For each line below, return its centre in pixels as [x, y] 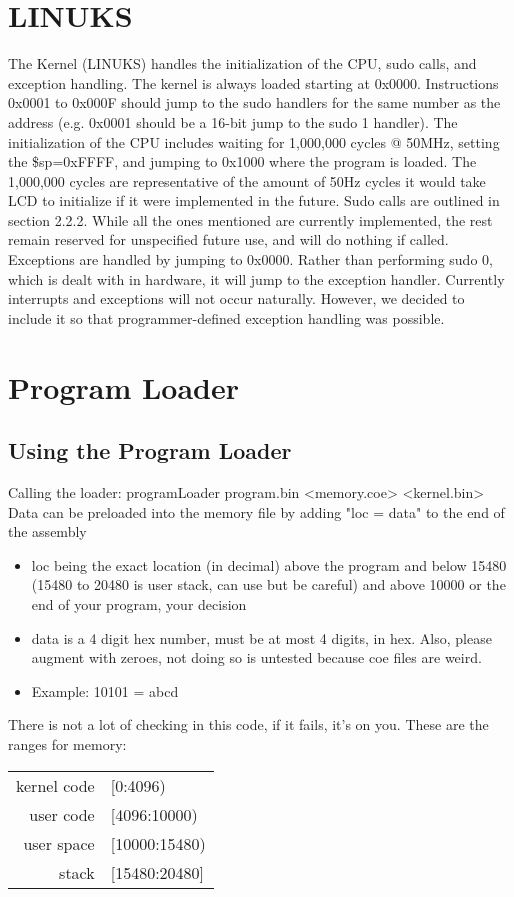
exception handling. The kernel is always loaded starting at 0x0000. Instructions [253, 82]
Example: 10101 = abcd [105, 690]
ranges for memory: [67, 743]
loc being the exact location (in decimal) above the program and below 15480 [269, 564]
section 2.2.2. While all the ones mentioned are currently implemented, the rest [250, 219]
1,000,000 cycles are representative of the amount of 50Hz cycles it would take [247, 180]
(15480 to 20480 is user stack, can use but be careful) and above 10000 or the [268, 584]
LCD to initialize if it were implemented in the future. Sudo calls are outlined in [254, 200]
